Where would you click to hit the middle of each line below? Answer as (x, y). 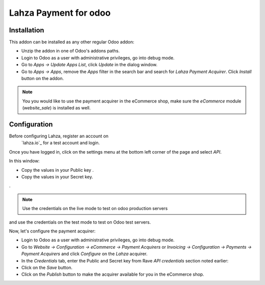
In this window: (24, 161)
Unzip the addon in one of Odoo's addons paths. (71, 51)
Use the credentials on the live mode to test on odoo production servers (95, 208)
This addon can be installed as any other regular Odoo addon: (72, 42)
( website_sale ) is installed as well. (56, 108)
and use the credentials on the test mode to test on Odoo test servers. (80, 222)
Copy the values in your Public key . (58, 170)
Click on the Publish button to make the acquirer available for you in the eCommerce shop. (113, 274)
